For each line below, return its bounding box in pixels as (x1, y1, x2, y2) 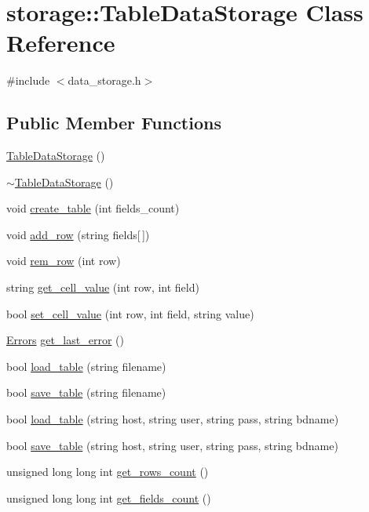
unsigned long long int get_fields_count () (6, 489, 211, 506)
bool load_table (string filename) (6, 358, 166, 374)
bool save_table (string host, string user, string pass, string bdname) (6, 437, 338, 453)
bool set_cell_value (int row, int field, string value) (6, 305, 254, 321)
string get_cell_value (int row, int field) (6, 279, 199, 296)
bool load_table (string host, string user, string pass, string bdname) (6, 411, 339, 427)
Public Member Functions (6, 111, 221, 135)
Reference (6, 27, 115, 59)
